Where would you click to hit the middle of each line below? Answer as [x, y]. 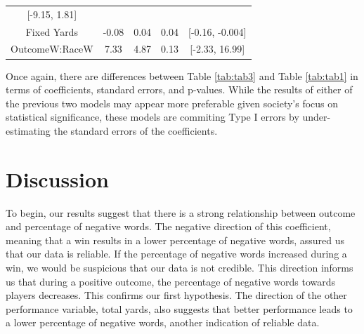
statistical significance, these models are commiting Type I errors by [152, 117]
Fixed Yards [52, 31]
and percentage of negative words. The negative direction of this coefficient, [168, 226]
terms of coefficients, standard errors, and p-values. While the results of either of [179, 89]
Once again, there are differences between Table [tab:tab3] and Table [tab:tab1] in [182, 75]
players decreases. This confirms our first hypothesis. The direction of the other [176, 295]
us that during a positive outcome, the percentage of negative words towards [171, 281]
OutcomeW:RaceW [52, 49]
